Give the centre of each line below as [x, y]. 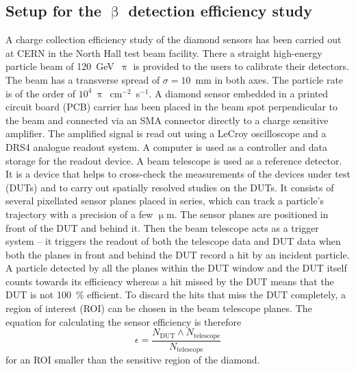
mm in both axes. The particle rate [269, 79]
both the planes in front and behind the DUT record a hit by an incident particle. [178, 254]
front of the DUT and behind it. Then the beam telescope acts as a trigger [162, 227]
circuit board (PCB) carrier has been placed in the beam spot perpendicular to [172, 107]
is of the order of [41, 93]
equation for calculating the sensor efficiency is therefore [124, 321]
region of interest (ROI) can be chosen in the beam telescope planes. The [159, 308]
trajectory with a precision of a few [79, 214]
